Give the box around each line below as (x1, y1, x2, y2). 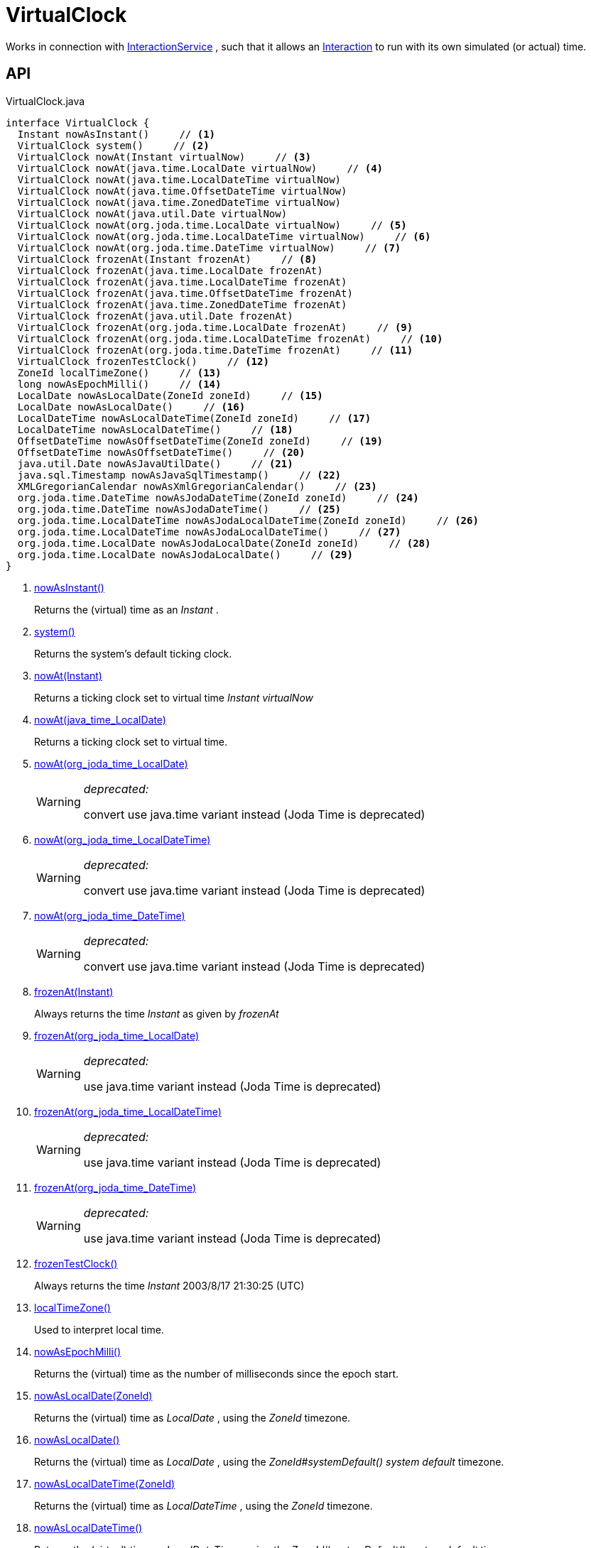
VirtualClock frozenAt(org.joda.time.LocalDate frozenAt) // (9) (17, 321, 413, 333)
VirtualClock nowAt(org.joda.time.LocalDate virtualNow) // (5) (17, 219, 407, 231)
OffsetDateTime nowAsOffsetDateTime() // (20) (17, 446, 305, 458)
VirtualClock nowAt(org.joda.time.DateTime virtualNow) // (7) (17, 241, 401, 254)
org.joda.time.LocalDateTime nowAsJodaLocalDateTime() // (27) (17, 525, 401, 538)
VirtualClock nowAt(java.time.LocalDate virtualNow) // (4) (17, 162, 384, 174)
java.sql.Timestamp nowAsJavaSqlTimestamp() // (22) (17, 469, 342, 481)
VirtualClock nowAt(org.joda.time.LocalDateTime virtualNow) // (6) (17, 230, 431, 242)
